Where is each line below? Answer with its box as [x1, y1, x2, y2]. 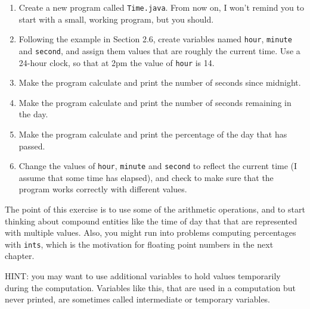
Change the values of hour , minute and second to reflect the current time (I [18, 160, 297, 172]
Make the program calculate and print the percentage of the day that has [18, 128, 287, 140]
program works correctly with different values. [18, 183, 187, 195]
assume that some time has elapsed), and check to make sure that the [18, 171, 274, 183]
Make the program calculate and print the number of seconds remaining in [18, 96, 292, 108]
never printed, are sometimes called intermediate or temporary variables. [5, 293, 271, 305]
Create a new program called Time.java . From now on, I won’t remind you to [18, 1, 305, 13]
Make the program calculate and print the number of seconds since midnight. [18, 76, 301, 89]
